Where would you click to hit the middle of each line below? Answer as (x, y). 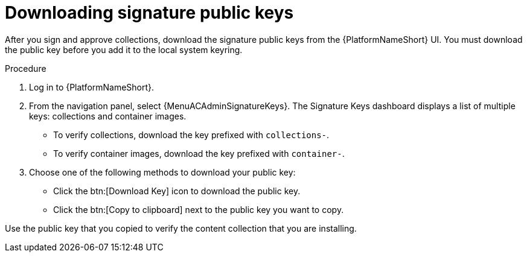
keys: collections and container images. (108, 116)
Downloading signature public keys (149, 13)
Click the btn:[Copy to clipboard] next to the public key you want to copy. (199, 209)
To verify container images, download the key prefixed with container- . (199, 153)
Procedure (26, 68)
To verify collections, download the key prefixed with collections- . (191, 135)
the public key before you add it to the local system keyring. (124, 49)
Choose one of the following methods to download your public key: (162, 172)
